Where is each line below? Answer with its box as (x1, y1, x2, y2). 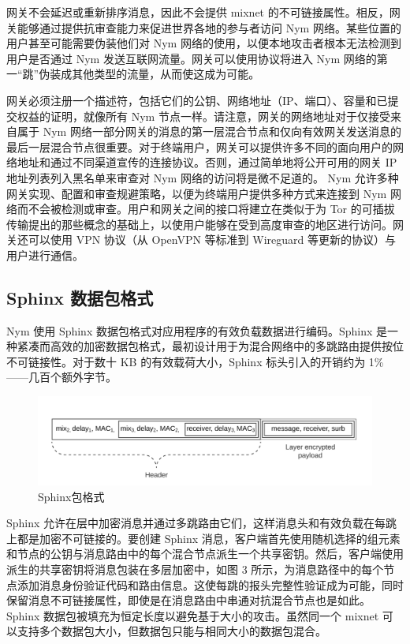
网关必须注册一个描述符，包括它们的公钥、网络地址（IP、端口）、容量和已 (6, 92, 388, 108)
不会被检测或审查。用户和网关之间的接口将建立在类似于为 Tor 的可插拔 (28, 200, 395, 217)
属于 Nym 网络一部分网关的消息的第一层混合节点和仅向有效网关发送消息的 (17, 123, 401, 140)
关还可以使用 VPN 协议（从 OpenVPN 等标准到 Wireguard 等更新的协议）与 (6, 231, 396, 248)
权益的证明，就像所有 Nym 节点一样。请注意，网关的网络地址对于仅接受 (17, 107, 390, 124)
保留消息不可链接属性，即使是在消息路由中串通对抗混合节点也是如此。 (6, 592, 371, 608)
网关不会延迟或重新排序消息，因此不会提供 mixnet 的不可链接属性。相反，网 (6, 4, 401, 20)
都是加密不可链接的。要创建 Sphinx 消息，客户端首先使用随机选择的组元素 (17, 530, 401, 546)
